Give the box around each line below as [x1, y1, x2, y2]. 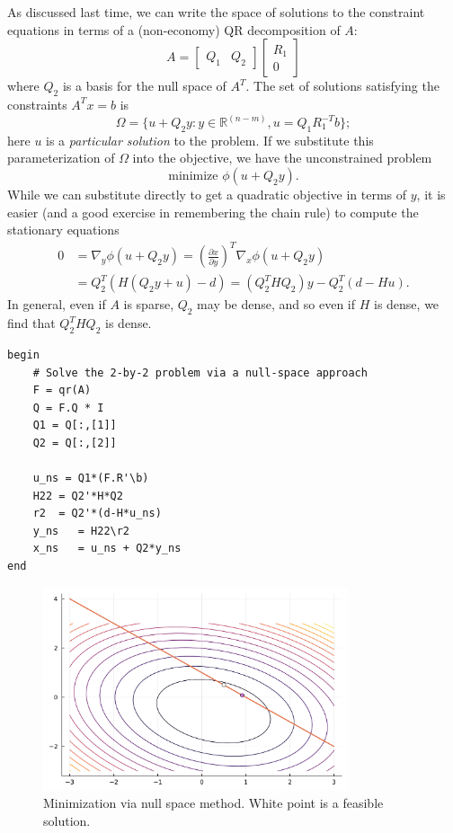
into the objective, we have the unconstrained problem [132, 148, 432, 167]
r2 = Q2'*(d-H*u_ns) [32, 507, 162, 520]
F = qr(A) [32, 384, 92, 397]
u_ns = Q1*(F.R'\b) [32, 472, 149, 485]
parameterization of [7, 148, 115, 167]
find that [7, 314, 56, 332]
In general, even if [7, 295, 106, 314]
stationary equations [7, 220, 120, 239]
